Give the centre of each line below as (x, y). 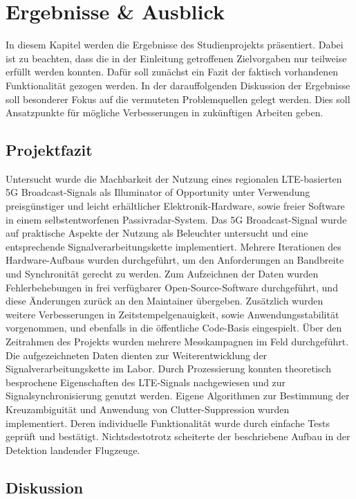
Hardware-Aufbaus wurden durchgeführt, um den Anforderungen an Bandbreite (175, 260)
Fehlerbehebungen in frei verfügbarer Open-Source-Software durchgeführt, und (172, 287)
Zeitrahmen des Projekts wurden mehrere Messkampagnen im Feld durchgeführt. (177, 342)
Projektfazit (49, 150)
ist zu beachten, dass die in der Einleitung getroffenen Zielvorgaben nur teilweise (176, 58)
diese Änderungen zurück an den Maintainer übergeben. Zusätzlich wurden (165, 301)
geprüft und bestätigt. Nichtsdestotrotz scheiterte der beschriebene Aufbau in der (178, 436)
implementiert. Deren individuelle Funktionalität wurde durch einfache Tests (168, 423)
